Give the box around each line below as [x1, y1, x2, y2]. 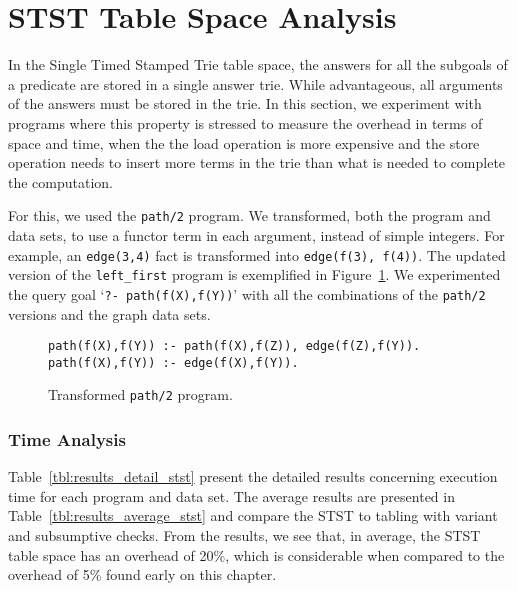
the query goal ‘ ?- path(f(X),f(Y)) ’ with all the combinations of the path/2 [8, 283, 486, 304]
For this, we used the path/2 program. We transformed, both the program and [8, 205, 491, 226]
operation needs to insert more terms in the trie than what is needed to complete [8, 152, 506, 173]
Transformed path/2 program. [48, 384, 233, 405]
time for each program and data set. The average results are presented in [8, 485, 455, 506]
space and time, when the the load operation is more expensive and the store [8, 132, 480, 153]
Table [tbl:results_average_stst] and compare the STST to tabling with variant [8, 505, 498, 526]
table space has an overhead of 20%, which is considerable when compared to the [8, 544, 505, 565]
